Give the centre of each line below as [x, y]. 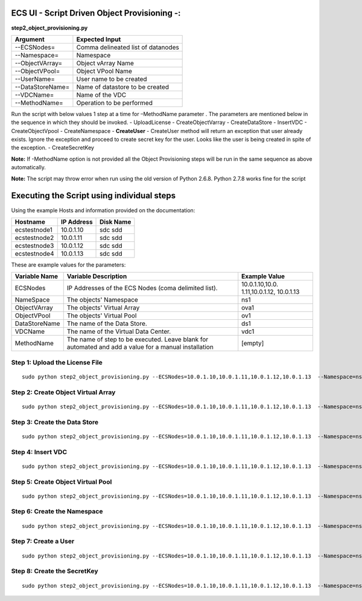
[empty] [253, 343]
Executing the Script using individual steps [94, 196]
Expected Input [99, 39]
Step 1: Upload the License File [57, 362]
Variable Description [97, 276]
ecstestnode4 [34, 253]
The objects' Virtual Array [103, 308]
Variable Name [37, 276]
